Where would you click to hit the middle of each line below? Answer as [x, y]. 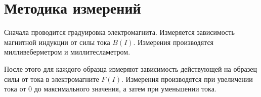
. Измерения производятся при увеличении [187, 79]
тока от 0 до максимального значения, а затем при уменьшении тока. [110, 89]
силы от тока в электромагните [52, 79]
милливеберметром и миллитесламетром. [67, 52]
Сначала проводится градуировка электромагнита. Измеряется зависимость [119, 32]
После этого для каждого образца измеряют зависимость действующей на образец [131, 68]
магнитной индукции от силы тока [57, 42]
